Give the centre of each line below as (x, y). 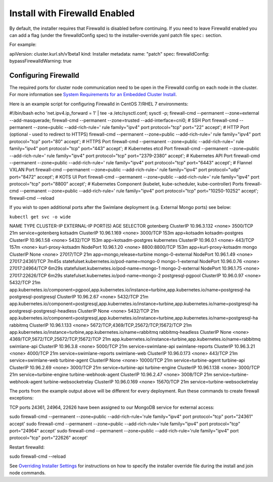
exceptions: (21, 398)
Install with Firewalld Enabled (72, 13)
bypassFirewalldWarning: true (40, 61)
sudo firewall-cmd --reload (37, 456)
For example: (23, 45)
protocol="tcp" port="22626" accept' (49, 438)
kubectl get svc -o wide (40, 217)
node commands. (28, 472)
